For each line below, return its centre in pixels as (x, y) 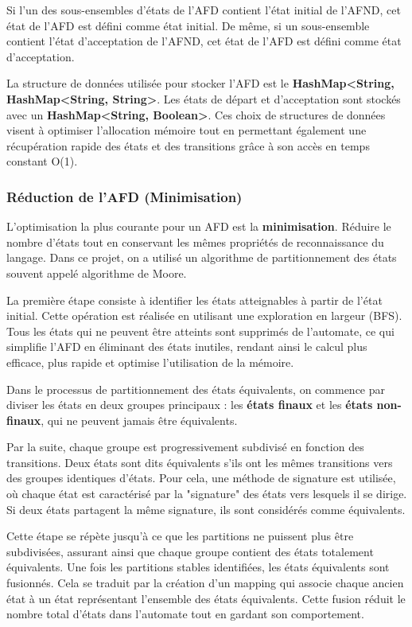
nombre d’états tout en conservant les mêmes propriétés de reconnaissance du (195, 241)
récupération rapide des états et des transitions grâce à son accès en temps (188, 145)
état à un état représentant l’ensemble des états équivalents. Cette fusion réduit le (206, 598)
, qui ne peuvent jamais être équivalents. (139, 420)
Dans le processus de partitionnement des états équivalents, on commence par (196, 389)
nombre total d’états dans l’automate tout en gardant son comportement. (185, 614)
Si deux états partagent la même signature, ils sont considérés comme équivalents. (206, 509)
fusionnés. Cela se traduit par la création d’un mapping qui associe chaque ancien (205, 583)
